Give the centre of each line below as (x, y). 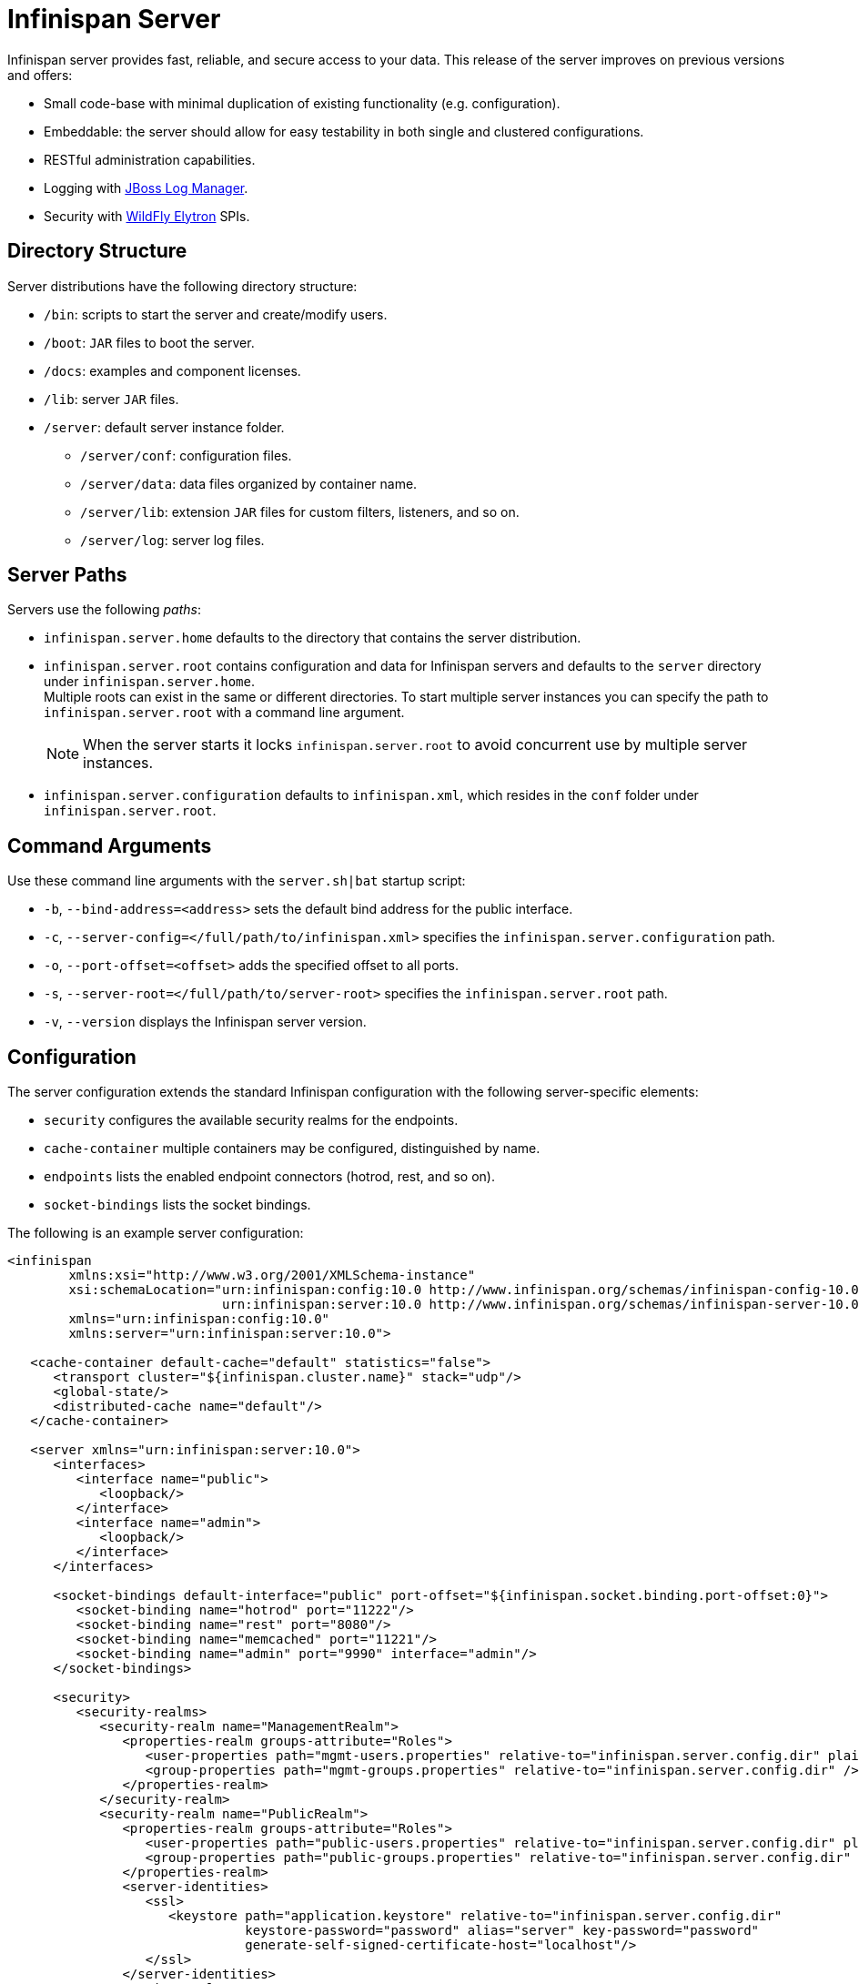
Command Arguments (110, 845)
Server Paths (67, 575)
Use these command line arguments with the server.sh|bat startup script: (237, 881)
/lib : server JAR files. (111, 399)
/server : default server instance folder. (164, 427)
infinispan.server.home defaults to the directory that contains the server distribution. (313, 638)
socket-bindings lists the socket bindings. (177, 1205)
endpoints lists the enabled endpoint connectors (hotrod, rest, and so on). (269, 1177)
